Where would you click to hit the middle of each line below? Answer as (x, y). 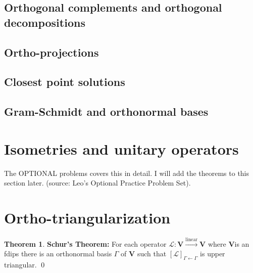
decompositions (45, 22)
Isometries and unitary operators (121, 148)
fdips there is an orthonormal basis (58, 254)
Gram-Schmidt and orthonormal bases (106, 111)
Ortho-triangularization (87, 218)
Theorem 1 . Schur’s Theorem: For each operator (85, 243)
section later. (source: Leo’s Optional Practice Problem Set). (97, 183)
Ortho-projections (52, 52)
